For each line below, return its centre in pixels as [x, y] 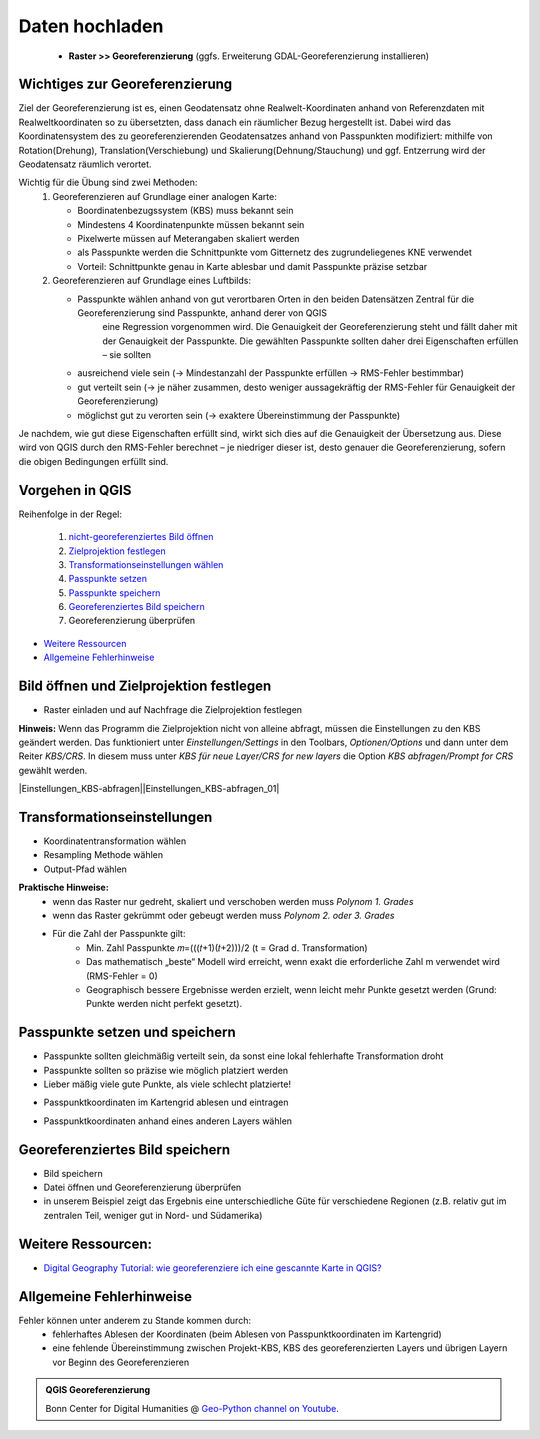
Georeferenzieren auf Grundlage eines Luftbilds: [152, 281]
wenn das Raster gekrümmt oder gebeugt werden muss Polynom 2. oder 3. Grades [223, 915]
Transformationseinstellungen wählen [146, 564]
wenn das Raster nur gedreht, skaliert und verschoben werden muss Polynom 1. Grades [233, 901]
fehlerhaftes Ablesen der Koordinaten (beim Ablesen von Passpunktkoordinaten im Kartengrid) [247, 1334]
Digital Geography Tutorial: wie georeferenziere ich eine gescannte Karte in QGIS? [212, 1267]
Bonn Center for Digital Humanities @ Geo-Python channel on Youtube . [192, 1408]
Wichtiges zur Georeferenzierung [125, 84]
